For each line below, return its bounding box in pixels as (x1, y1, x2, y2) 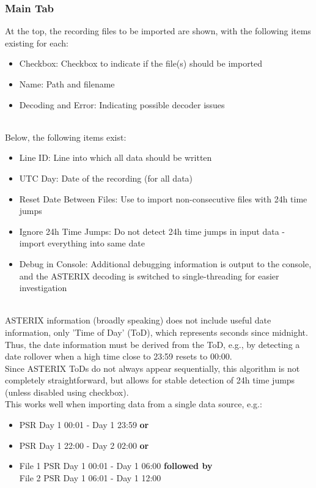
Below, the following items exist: (5, 130, 127, 143)
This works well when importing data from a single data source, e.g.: (5, 397, 262, 410)
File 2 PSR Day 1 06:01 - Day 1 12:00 (19, 471, 161, 484)
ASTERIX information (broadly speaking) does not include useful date (5, 314, 271, 327)
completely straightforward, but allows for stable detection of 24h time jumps (5, 374, 295, 386)
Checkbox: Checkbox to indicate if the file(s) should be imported (19, 57, 263, 70)
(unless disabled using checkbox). (5, 385, 129, 398)
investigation (19, 281, 67, 294)
